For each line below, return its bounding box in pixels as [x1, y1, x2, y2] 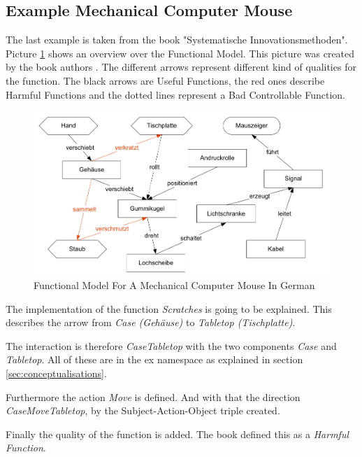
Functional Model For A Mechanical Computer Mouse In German [34, 278, 315, 293]
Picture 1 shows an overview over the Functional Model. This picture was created [6, 45, 355, 60]
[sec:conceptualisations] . [6, 366, 107, 381]
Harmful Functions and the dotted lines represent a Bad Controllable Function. [6, 87, 345, 101]
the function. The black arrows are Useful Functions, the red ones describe [6, 73, 325, 87]
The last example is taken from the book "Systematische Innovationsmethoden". [6, 32, 348, 47]
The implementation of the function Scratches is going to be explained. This [6, 301, 332, 316]
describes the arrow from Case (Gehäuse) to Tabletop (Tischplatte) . [6, 315, 296, 330]
